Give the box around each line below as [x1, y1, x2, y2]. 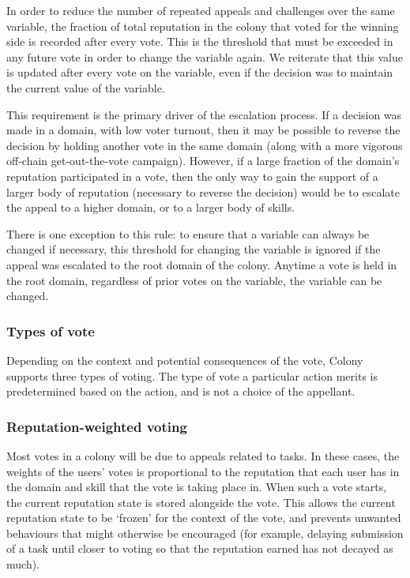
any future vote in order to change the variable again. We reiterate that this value [6, 48, 403, 65]
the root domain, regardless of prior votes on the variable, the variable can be [6, 272, 382, 288]
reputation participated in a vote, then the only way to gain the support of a [6, 167, 378, 184]
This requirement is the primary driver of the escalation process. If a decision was [6, 106, 402, 122]
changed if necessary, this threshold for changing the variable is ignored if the [6, 241, 381, 257]
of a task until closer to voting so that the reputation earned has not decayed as [6, 540, 393, 557]
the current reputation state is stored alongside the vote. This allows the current [6, 494, 396, 510]
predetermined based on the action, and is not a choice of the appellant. [6, 383, 355, 400]
